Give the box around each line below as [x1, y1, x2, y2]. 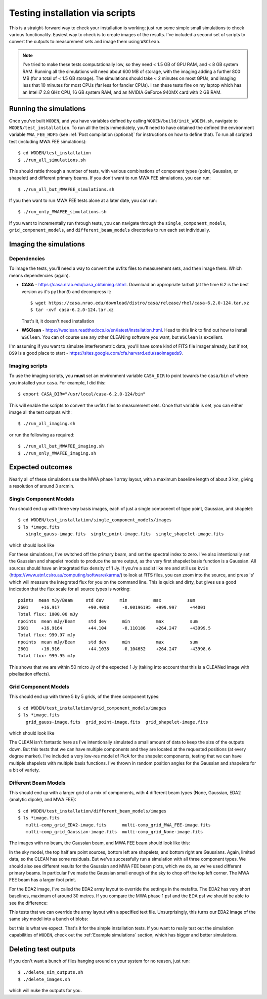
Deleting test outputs [9, 945, 76, 953]
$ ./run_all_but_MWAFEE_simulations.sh [18, 187, 115, 192]
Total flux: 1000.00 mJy [18, 612, 78, 617]
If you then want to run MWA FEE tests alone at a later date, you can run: [9, 197, 157, 203]
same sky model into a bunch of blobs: [9, 916, 89, 922]
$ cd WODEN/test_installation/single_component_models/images [18, 517, 172, 523]
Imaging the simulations [9, 240, 85, 249]
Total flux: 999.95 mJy [18, 653, 76, 659]
